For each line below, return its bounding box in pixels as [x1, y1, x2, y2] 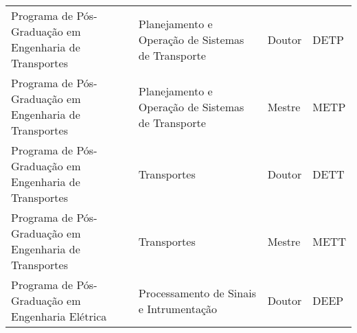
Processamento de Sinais [138, 284, 256, 301]
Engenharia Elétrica [11, 308, 107, 324]
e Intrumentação [138, 300, 218, 317]
